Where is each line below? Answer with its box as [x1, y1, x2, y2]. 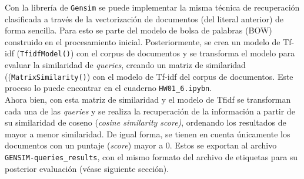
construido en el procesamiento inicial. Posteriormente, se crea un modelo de [5, 35, 280, 48]
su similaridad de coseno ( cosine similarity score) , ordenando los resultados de [5, 116, 286, 129]
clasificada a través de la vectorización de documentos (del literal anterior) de [5, 12, 284, 25]
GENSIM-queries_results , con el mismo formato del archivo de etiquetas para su [5, 150, 298, 163]
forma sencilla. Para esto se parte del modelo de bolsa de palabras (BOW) [5, 24, 272, 36]
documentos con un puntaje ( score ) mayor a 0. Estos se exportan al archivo [5, 139, 277, 151]
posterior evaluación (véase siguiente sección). [5, 162, 169, 174]
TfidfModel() [20, 50, 71, 59]
